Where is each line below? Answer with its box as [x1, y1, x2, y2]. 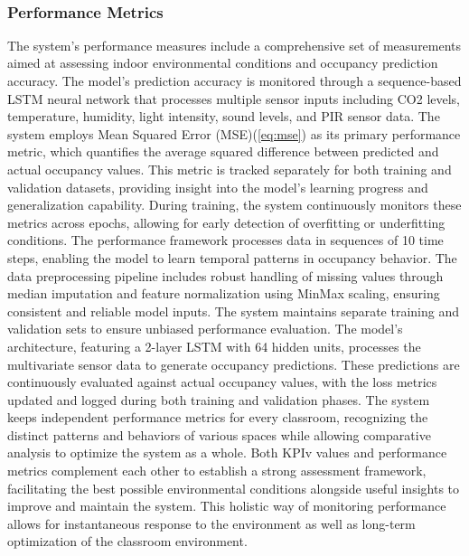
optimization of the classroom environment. [7, 532, 248, 551]
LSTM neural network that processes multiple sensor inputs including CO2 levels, [7, 89, 461, 108]
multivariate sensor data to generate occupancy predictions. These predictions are [7, 354, 460, 373]
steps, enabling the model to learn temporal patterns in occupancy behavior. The [7, 248, 457, 267]
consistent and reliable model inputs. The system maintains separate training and [7, 301, 459, 320]
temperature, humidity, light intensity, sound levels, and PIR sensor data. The [7, 107, 440, 126]
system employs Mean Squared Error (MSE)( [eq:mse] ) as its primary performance [7, 124, 461, 143]
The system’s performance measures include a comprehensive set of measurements [7, 35, 462, 54]
